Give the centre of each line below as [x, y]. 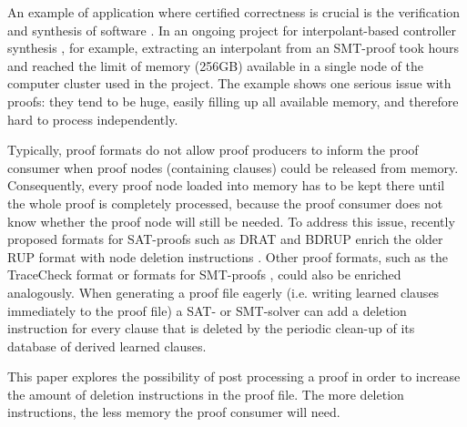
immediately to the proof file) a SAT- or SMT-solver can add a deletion [207, 310]
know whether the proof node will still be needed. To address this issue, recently [231, 221]
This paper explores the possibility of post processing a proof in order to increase [234, 376]
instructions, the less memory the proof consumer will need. [174, 412]
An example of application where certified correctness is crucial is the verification [234, 12]
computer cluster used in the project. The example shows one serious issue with [229, 83]
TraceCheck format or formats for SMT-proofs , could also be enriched [204, 274]
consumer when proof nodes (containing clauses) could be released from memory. [233, 167]
